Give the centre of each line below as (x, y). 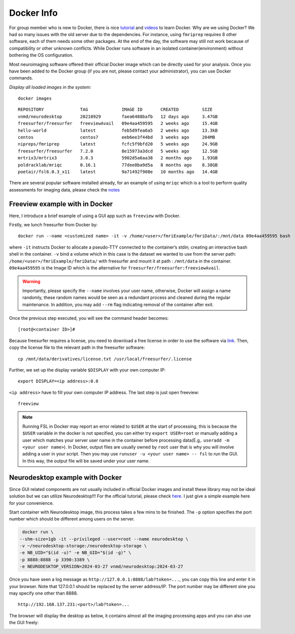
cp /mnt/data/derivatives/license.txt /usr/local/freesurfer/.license (105, 359)
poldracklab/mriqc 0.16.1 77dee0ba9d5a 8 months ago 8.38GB (118, 165)
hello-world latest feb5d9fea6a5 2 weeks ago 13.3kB (118, 130)
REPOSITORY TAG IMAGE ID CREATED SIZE (115, 110)
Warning (31, 282)
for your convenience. (32, 503)
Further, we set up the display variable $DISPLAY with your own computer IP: (87, 370)
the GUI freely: (24, 623)
